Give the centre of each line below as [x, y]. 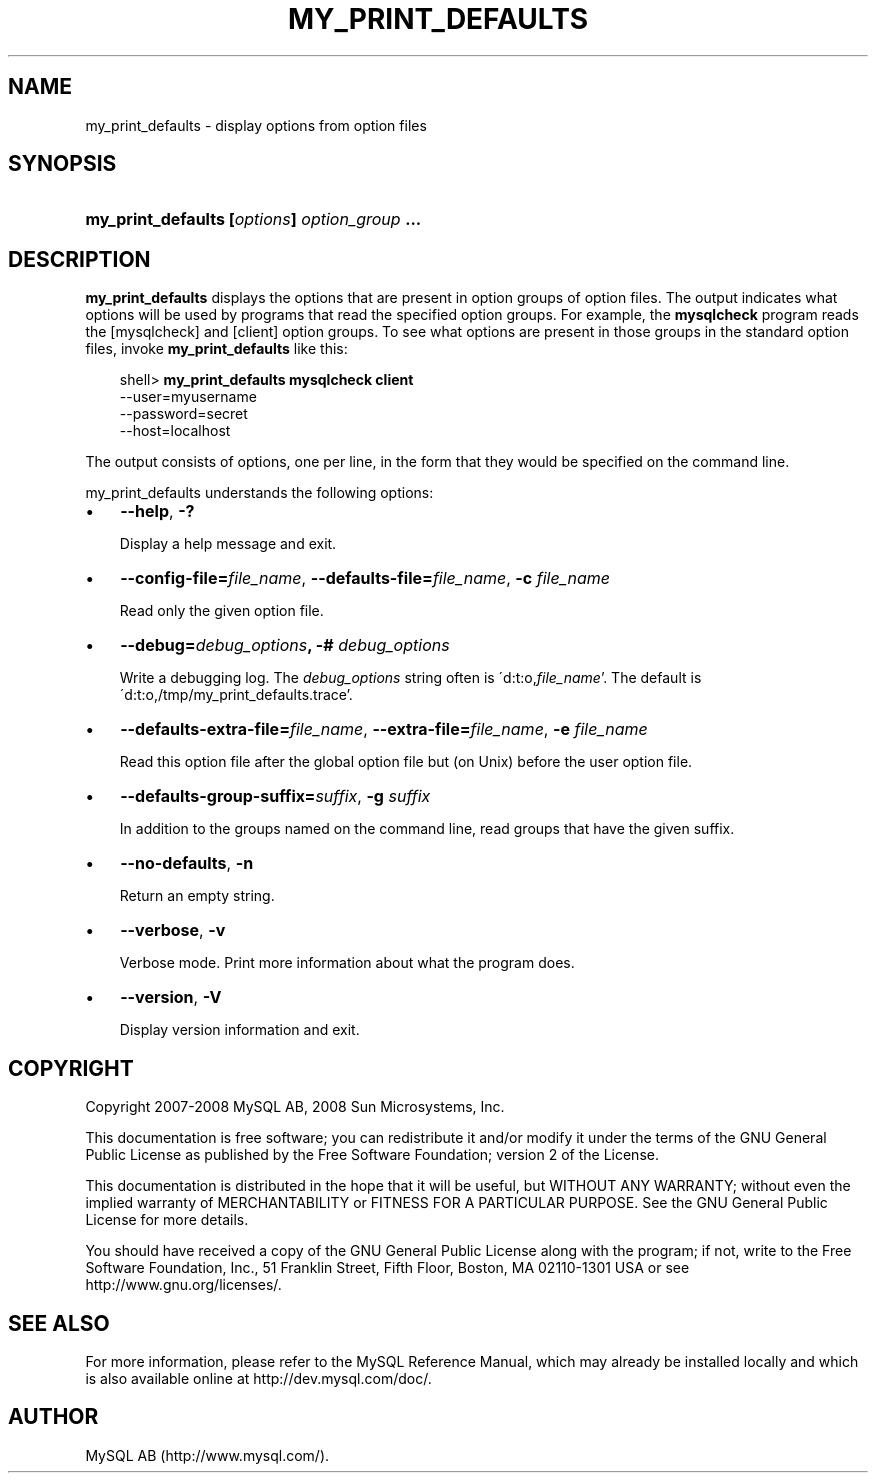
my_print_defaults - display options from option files [256, 125]
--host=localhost [175, 431]
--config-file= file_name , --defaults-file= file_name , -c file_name [365, 578]
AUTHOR [53, 1417]
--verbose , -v [173, 930]
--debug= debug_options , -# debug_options [285, 645]
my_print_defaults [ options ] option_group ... [253, 219]
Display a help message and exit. [228, 544]
